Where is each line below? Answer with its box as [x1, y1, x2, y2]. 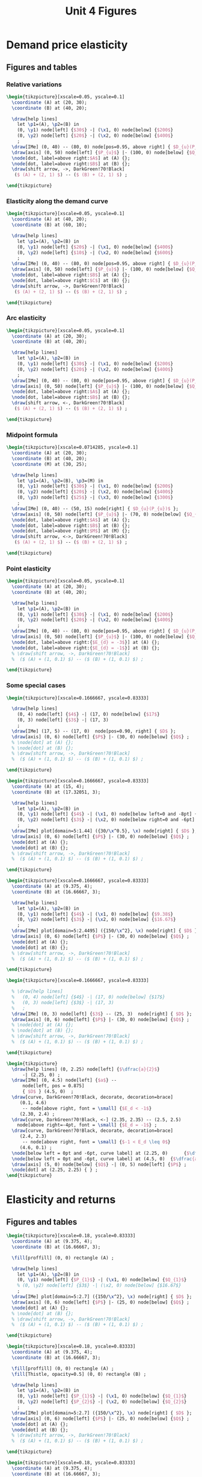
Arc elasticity [6, 314, 46, 322]
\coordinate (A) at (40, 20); [11, 216, 87, 222]
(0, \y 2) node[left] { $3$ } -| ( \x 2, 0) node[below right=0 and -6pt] [17, 817, 195, 823]
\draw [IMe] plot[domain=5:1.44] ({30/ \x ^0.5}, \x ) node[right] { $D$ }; [11, 828, 198, 834]
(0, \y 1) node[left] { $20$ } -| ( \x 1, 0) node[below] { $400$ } [17, 244, 173, 250]
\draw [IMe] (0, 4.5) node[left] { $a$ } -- [11, 1077, 117, 1084]
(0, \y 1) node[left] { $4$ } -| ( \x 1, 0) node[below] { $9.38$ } [17, 911, 173, 917]
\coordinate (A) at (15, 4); [11, 783, 85, 790]
